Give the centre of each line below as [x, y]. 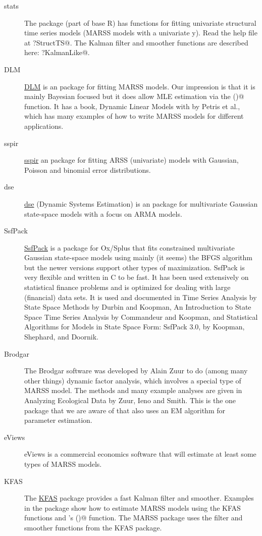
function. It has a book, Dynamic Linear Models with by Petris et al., [132, 106]
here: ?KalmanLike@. [57, 52]
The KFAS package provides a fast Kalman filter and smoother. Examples [139, 498]
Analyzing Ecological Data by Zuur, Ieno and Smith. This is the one [130, 400]
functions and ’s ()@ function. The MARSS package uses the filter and [134, 518]
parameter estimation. [58, 420]
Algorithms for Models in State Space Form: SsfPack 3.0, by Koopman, [135, 327]
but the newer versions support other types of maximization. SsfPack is [135, 267]
